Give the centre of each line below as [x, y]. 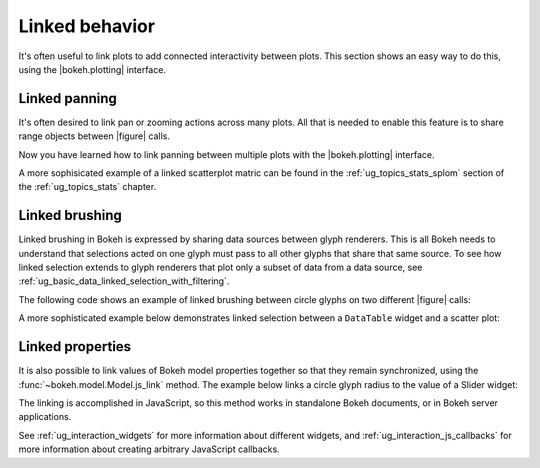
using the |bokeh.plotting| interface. [92, 69]
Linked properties [75, 346]
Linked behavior [86, 26]
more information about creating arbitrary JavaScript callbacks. [149, 449]
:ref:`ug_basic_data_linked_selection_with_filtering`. [124, 281]
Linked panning [67, 98]
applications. [45, 417]
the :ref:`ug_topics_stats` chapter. [87, 187]
